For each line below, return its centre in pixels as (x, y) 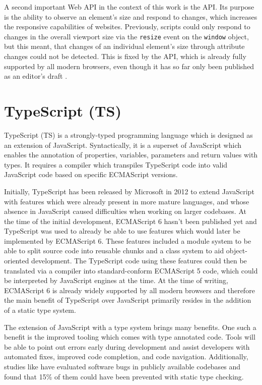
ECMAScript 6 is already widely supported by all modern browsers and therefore (129, 290)
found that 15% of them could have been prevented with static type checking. (124, 376)
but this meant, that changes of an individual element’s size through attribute (124, 46)
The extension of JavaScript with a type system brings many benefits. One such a (130, 327)
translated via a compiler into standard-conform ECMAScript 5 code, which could (131, 270)
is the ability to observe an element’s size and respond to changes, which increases (131, 16)
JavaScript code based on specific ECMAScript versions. (91, 174)
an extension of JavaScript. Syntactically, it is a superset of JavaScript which (123, 145)
